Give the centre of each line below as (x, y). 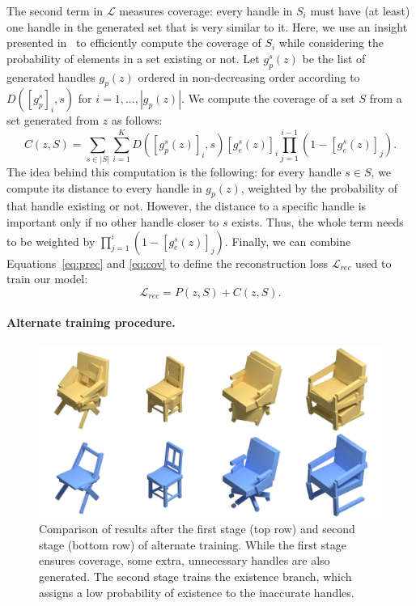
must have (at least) (360, 11)
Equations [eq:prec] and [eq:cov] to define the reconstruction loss (167, 263)
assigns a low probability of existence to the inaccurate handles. (197, 592)
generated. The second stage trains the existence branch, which (195, 576)
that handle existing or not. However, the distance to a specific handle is (187, 206)
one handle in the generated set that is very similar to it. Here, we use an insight (207, 26)
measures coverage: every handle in (206, 11)
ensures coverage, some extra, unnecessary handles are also (185, 560)
